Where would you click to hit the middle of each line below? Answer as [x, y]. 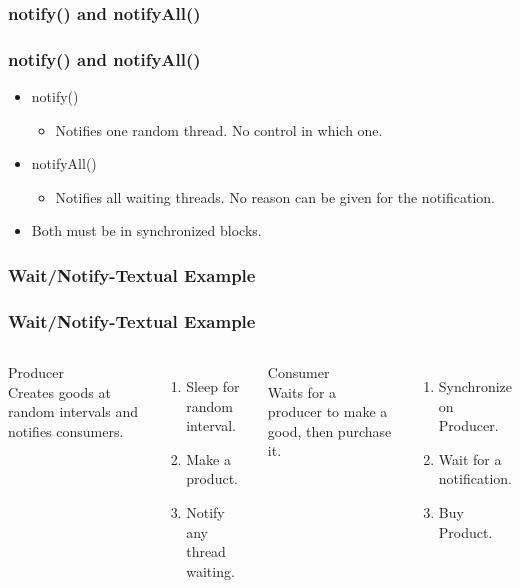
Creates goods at [59, 391]
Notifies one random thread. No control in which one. [219, 129]
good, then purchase [329, 430]
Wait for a [470, 458]
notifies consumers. [66, 430]
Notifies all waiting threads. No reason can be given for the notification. [275, 196]
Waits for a [302, 391]
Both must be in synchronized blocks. [146, 230]
